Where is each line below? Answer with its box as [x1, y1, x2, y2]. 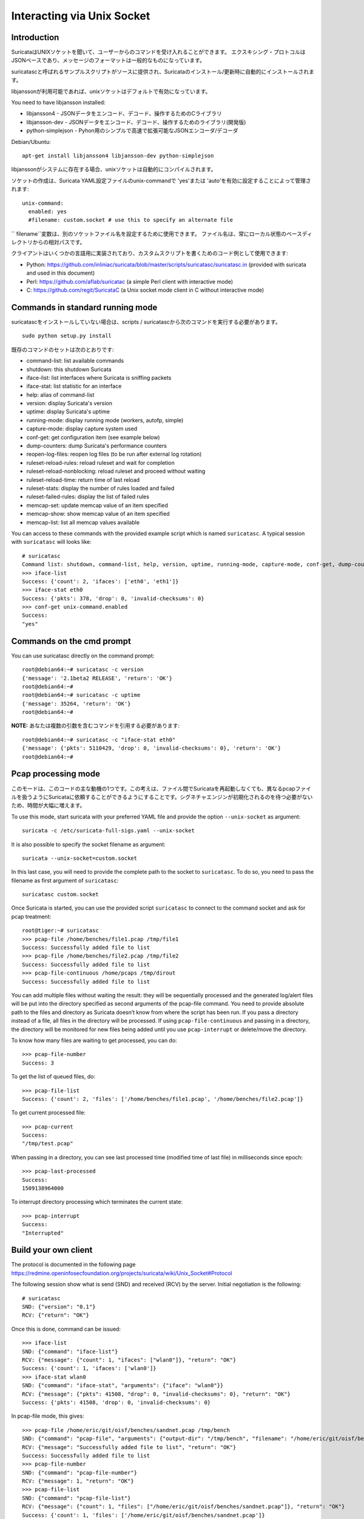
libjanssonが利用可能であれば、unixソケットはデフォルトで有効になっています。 [11, 87, 211, 95]
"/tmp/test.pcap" [22, 1140, 73, 1147]
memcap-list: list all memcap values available [26, 518, 140, 526]
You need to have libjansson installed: [11, 99, 106, 106]
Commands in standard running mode [11, 302, 158, 312]
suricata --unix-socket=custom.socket [22, 854, 138, 862]
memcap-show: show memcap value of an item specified [26, 510, 170, 518]
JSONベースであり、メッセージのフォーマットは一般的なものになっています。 [11, 57, 206, 64]
